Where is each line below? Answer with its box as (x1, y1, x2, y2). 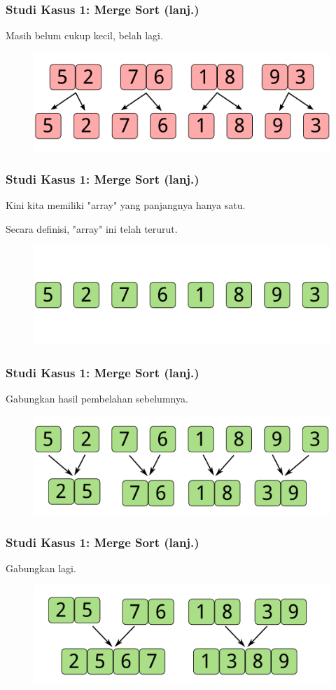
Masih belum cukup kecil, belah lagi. (6, 28, 163, 43)
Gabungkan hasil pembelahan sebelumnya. (6, 391, 188, 405)
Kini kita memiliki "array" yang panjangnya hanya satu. (6, 198, 246, 212)
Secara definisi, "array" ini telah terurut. (6, 221, 178, 236)
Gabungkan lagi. (6, 560, 76, 575)
